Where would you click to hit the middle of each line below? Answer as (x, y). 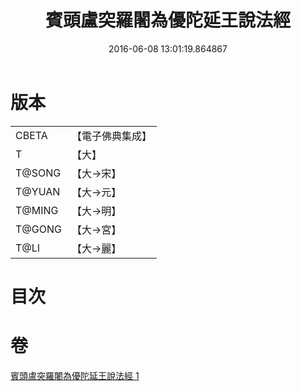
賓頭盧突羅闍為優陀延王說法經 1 (75, 375)
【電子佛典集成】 (111, 136)
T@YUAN (38, 191)
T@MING (37, 210)
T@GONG (38, 229)
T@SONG (38, 173)
